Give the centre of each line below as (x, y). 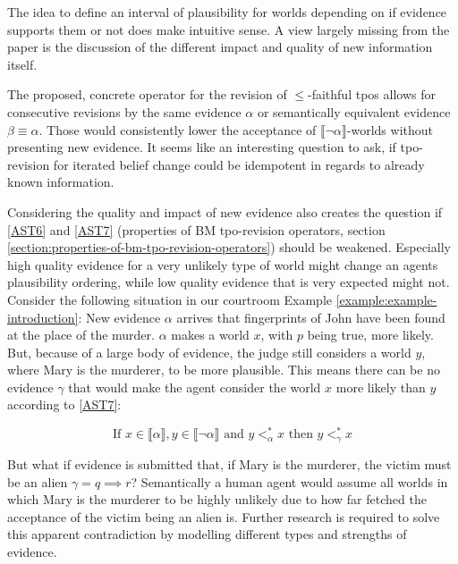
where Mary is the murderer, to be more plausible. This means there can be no (224, 370)
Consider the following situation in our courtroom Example (170, 299)
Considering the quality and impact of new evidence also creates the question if (225, 211)
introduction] (43, 317)
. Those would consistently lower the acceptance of (178, 129)
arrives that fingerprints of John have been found (311, 317)
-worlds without (390, 129)
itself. (22, 64)
